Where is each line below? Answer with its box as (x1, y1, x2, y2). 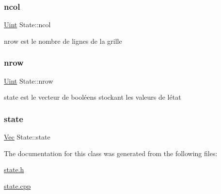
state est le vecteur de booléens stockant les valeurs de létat (4, 92, 181, 102)
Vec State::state (4, 132, 50, 142)
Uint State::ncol (4, 19, 51, 30)
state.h (4, 164, 24, 175)
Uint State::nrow (4, 75, 53, 86)
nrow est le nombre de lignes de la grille (4, 35, 122, 46)
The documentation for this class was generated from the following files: (4, 148, 218, 158)
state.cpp (4, 180, 31, 191)
